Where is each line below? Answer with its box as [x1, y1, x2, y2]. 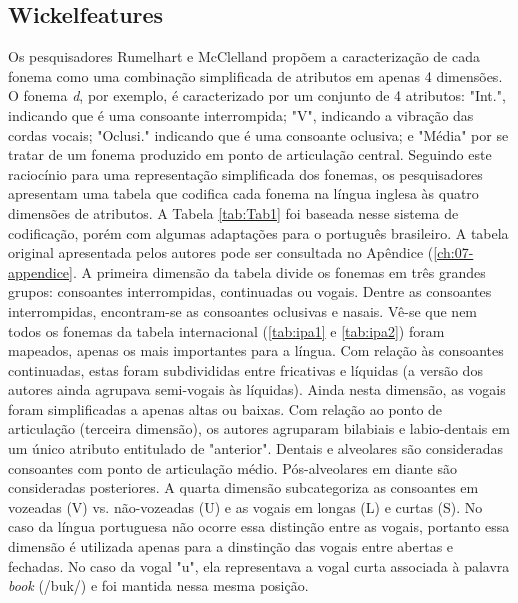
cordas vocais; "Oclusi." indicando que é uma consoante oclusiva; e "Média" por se [8, 124, 509, 145]
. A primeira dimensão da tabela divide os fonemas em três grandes [72, 261, 486, 282]
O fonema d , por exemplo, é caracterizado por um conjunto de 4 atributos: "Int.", [8, 85, 506, 106]
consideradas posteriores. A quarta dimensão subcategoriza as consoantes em [8, 477, 479, 498]
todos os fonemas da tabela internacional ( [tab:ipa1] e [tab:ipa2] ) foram [8, 320, 445, 341]
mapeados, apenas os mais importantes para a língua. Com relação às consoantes [8, 340, 504, 361]
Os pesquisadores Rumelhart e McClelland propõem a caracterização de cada [8, 46, 480, 67]
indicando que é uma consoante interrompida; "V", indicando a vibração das [8, 104, 474, 125]
